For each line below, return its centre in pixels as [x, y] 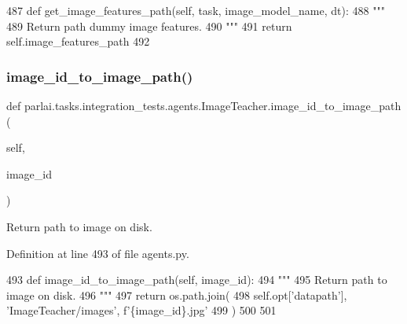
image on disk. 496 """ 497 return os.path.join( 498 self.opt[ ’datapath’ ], [177, 295]
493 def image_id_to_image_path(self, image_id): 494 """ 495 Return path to [197, 280]
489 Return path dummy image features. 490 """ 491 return [149, 26]
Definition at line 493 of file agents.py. [98, 253]
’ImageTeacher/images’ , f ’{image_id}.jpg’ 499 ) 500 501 [141, 310]
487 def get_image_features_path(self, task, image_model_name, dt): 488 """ [196, 10]
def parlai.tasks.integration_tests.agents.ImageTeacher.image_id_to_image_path [204, 105]
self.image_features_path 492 [78, 41]
